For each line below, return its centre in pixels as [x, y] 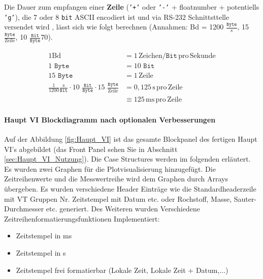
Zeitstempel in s [41, 253]
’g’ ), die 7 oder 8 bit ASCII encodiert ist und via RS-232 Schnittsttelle [117, 17]
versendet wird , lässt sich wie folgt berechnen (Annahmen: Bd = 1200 [114, 27]
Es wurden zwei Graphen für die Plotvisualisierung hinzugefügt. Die [110, 168]
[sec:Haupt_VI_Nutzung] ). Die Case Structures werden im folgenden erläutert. [127, 159]
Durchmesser [24, 209]
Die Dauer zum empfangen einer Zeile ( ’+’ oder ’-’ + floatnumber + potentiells [132, 7]
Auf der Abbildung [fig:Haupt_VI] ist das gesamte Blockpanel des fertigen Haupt [131, 139]
